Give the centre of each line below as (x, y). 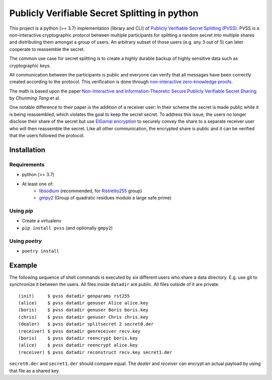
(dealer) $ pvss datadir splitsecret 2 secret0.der (86, 324)
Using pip (21, 211)
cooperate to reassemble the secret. (47, 49)
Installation (27, 150)
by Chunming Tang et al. (35, 98)
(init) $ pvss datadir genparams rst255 (74, 296)
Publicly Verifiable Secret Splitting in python (104, 13)
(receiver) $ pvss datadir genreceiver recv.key (79, 331)
